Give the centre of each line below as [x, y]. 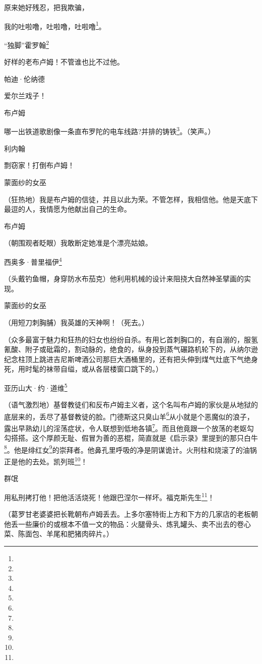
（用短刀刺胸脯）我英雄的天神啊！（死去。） [76, 322]
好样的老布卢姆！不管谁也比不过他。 [64, 62]
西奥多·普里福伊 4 [33, 261]
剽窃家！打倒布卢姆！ [39, 165]
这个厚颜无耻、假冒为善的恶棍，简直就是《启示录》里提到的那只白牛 [145, 438]
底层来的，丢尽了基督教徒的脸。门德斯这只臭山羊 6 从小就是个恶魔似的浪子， [129, 415]
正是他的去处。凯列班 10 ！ [46, 461]
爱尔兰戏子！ [25, 96]
